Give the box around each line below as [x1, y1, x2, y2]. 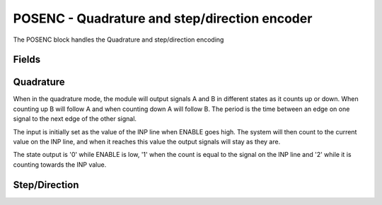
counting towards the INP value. [13, 160, 107, 169]
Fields [13, 54, 41, 66]
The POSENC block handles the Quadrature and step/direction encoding [13, 35, 224, 44]
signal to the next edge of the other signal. [13, 115, 137, 123]
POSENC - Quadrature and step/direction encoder [13, 11, 313, 26]
